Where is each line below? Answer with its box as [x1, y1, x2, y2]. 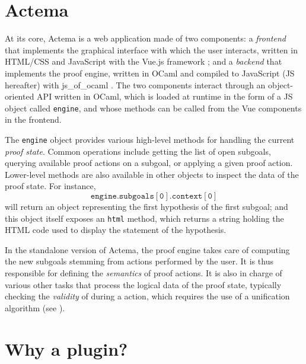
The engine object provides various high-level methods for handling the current [5, 133, 295, 145]
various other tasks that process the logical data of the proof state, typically [5, 278, 282, 290]
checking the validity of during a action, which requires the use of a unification [5, 290, 290, 302]
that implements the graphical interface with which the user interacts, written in [5, 43, 298, 56]
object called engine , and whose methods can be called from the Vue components [5, 101, 302, 114]
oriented [5, 90, 34, 103]
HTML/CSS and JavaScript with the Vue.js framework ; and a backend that [5, 55, 282, 68]
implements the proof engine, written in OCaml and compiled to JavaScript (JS [5, 66, 295, 79]
